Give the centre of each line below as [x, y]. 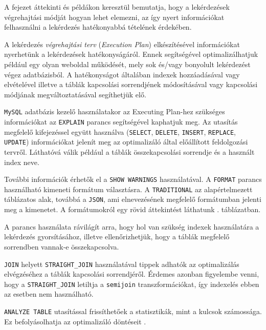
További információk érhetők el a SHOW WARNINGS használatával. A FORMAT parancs [133, 179]
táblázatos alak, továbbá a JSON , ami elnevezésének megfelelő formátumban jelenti [133, 199]
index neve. [22, 162]
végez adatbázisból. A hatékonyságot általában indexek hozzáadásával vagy [122, 74]
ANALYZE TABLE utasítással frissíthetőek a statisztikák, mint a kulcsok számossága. [133, 311]
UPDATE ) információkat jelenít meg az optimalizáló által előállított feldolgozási [126, 142]
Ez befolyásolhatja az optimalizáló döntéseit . [75, 321]
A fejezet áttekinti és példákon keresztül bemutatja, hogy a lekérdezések [117, 7]
